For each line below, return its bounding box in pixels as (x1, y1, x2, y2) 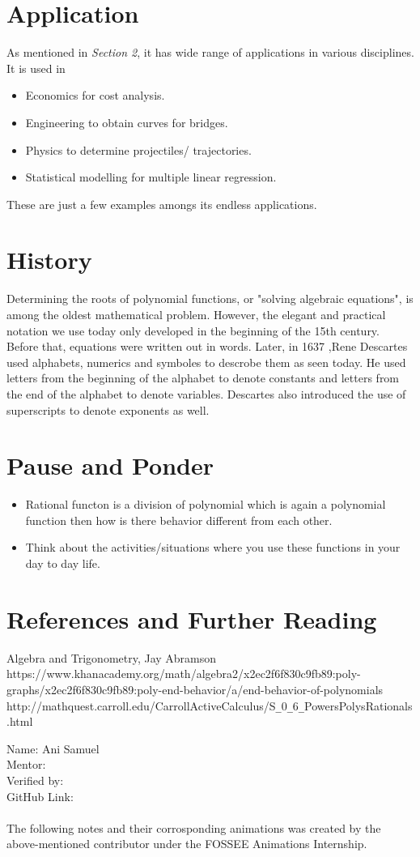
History (6, 243, 92, 276)
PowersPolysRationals (304, 697, 413, 714)
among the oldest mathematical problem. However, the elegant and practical (6, 306, 386, 322)
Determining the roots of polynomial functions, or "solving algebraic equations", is (6, 290, 414, 307)
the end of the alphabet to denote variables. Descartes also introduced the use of (6, 385, 406, 402)
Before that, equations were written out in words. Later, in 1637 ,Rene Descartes (6, 338, 408, 355)
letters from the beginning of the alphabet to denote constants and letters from (6, 369, 400, 386)
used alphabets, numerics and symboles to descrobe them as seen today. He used (6, 353, 406, 370)
